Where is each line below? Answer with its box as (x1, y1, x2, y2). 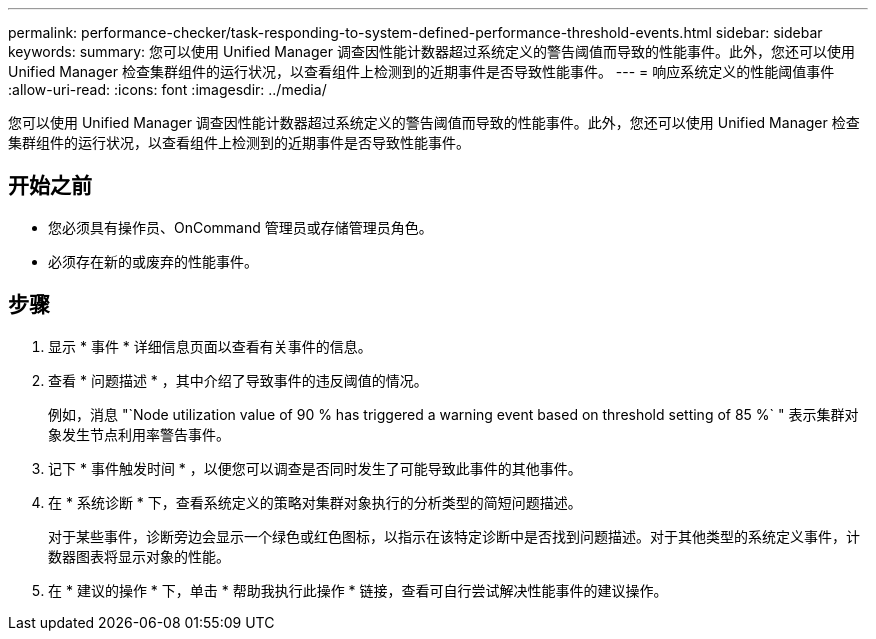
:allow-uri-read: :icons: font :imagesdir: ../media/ (8, 81, 327, 98)
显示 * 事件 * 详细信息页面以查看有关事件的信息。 (48, 337, 372, 355)
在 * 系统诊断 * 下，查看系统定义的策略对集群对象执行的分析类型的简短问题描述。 (48, 493, 582, 511)
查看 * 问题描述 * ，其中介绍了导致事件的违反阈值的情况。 (48, 371, 428, 389)
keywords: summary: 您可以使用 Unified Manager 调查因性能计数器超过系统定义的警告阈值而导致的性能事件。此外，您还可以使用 (8, 43, 855, 60)
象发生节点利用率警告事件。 (48, 425, 230, 443)
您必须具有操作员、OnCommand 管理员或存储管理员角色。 (48, 218, 433, 236)
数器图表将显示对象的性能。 (48, 547, 230, 565)
